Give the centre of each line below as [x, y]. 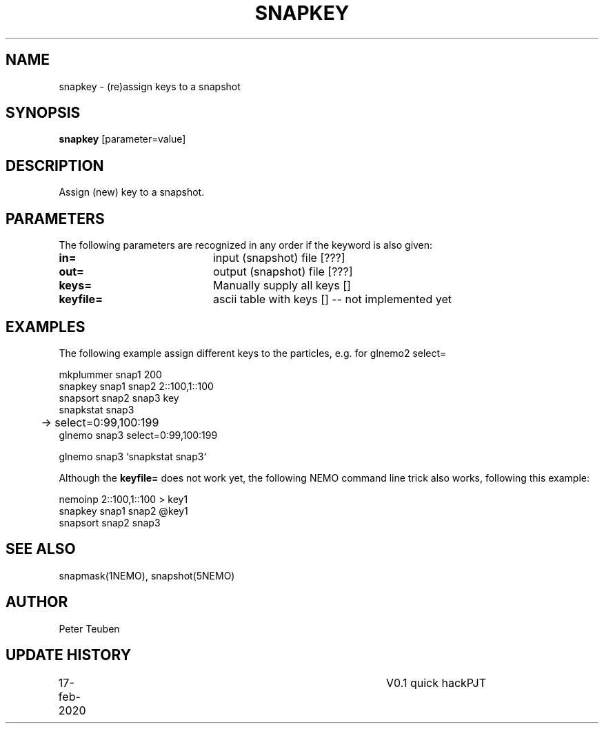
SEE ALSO [41, 549]
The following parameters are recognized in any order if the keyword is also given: [246, 245]
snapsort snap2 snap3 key [119, 398]
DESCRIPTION [55, 165]
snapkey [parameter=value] [122, 139]
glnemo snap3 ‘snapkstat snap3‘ [133, 456]
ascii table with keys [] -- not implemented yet [332, 299]
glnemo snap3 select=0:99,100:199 [138, 435]
